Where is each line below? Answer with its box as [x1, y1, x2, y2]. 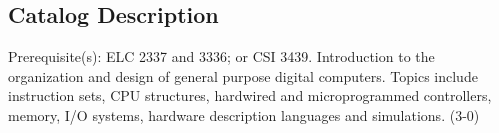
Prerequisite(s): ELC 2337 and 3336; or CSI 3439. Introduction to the [8, 46, 435, 67]
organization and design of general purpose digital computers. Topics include [8, 65, 478, 86]
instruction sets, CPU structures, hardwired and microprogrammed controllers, [8, 85, 492, 106]
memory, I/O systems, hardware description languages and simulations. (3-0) [8, 104, 480, 125]
